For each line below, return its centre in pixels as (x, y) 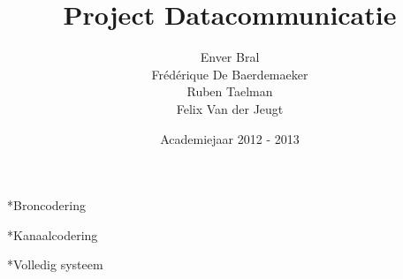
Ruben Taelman (230, 91)
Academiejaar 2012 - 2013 (230, 138)
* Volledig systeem (55, 264)
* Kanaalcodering (53, 234)
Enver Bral (230, 57)
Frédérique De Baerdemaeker (230, 74)
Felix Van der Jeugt (230, 108)
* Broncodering (46, 205)
